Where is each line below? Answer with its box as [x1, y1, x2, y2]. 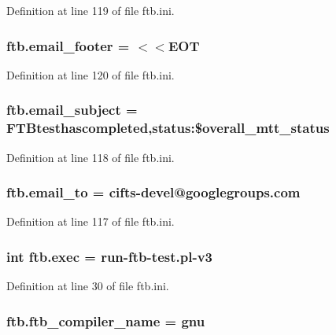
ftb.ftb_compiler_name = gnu [6, 311, 205, 330]
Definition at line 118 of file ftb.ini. [6, 149, 175, 165]
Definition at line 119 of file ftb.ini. [6, 2, 175, 18]
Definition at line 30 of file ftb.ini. [6, 278, 169, 294]
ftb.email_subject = [6, 100, 138, 120]
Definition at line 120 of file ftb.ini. [6, 66, 175, 83]
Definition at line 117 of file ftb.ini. [6, 213, 175, 230]
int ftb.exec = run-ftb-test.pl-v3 [6, 246, 213, 266]
